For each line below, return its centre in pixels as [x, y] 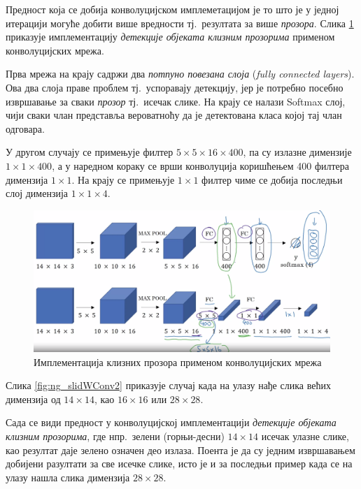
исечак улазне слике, [305, 436]
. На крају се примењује [123, 179]
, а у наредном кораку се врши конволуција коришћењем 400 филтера [201, 165]
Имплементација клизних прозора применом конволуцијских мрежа [178, 362]
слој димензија [37, 193]
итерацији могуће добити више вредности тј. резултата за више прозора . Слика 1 [180, 23]
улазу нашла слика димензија [68, 477]
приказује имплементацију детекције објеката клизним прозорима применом [170, 37]
